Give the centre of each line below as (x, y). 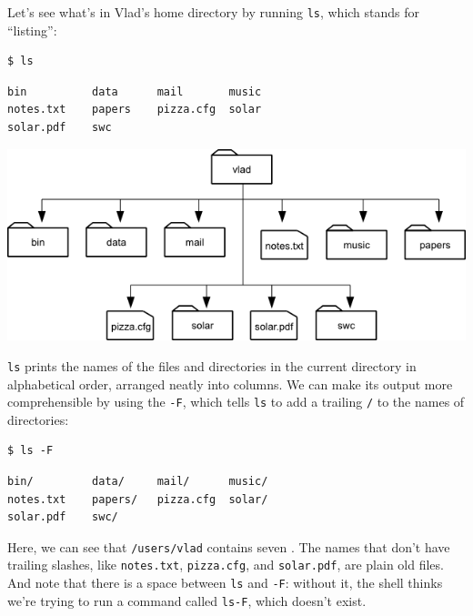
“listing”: (32, 30)
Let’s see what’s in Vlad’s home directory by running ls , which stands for (214, 12)
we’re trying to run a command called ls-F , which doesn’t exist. (187, 600)
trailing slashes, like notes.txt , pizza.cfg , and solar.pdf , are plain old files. (226, 565)
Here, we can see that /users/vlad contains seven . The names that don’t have (229, 546)
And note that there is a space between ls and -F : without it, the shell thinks (225, 583)
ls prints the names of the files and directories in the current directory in (212, 365)
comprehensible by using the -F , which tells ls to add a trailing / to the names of (236, 402)
